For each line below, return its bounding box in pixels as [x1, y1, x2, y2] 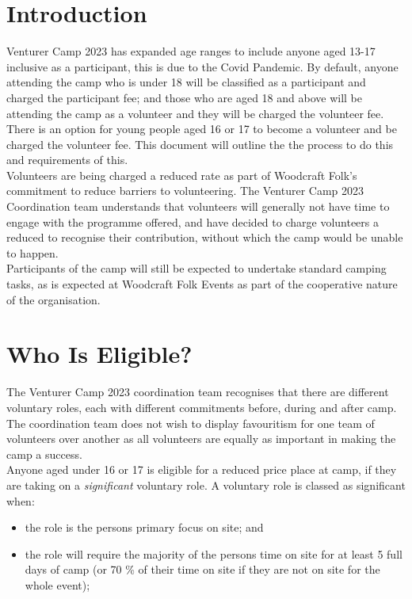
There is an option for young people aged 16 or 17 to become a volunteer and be [6, 120, 397, 137]
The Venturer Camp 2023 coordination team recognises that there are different [6, 383, 389, 400]
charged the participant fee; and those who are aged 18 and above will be [6, 89, 362, 105]
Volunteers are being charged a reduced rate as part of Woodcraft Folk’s [6, 166, 357, 183]
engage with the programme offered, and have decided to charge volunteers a [6, 213, 380, 230]
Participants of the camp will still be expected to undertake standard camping [6, 260, 387, 277]
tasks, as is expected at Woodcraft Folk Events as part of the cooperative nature [6, 276, 398, 292]
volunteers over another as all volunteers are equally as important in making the [6, 430, 396, 447]
